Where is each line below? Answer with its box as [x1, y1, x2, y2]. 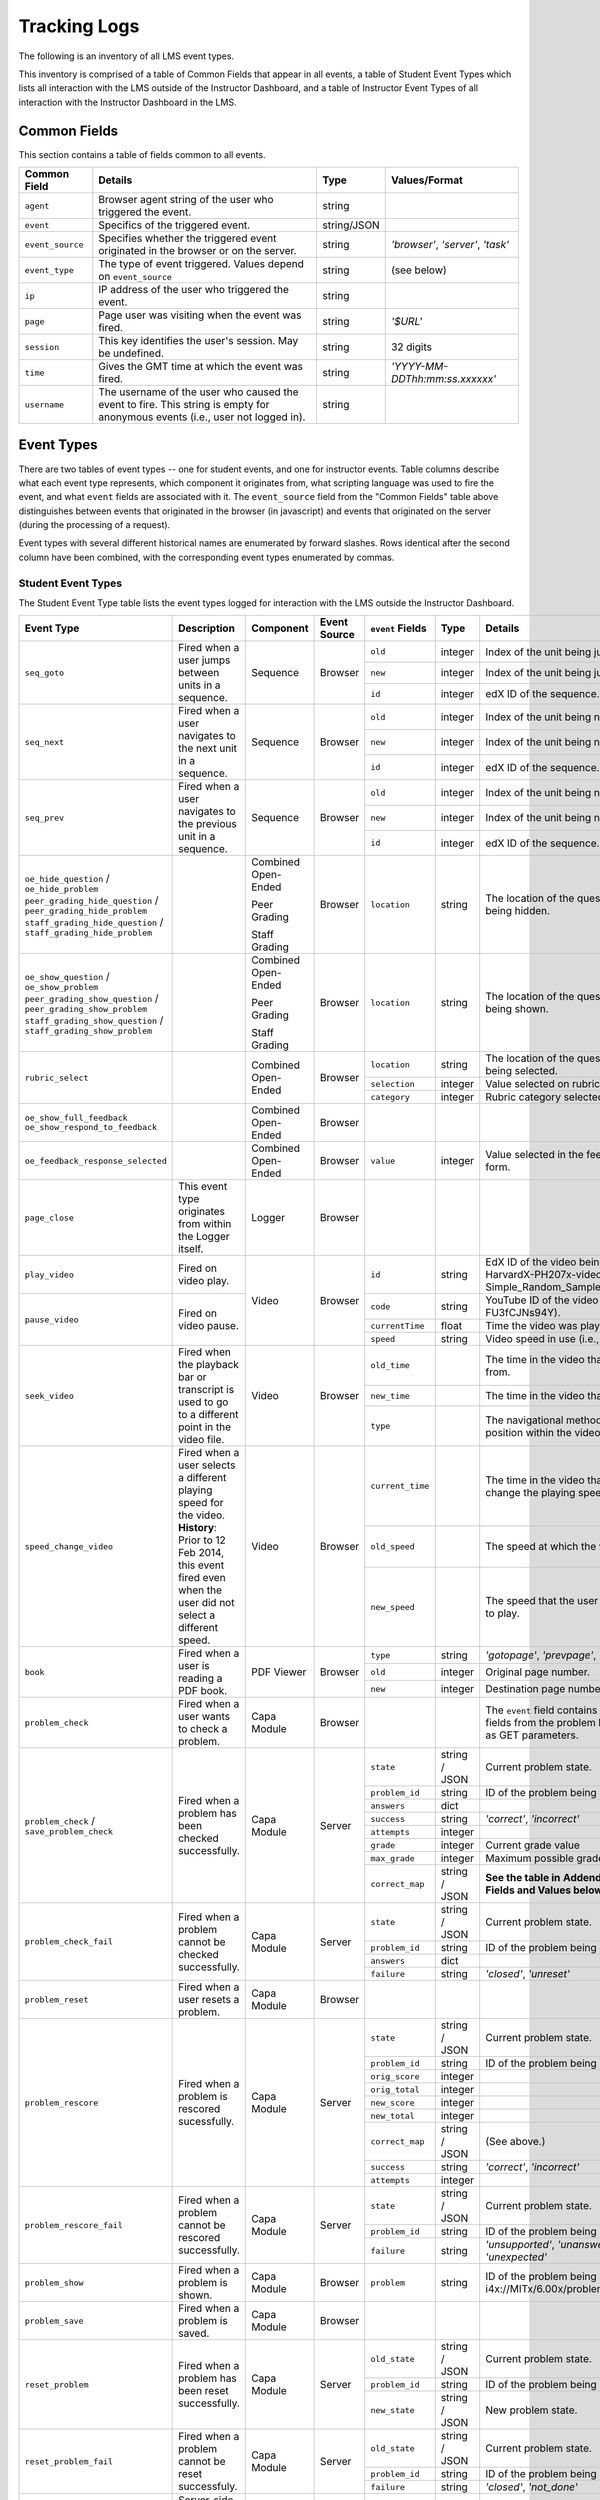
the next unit [178, 741, 237, 755]
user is [178, 1659, 210, 1673]
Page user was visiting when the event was [98, 308, 302, 322]
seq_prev [24, 812, 65, 823]
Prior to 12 [178, 1533, 227, 1547]
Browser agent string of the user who [98, 193, 274, 207]
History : [178, 1521, 217, 1535]
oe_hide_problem [24, 883, 99, 894]
